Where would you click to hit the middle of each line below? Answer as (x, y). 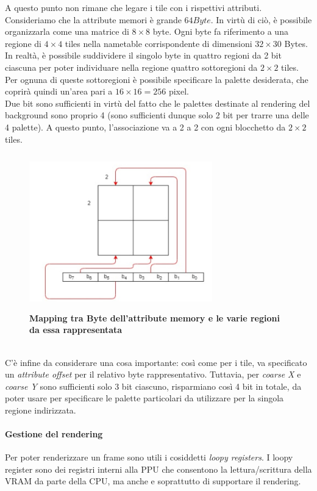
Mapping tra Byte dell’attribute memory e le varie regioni (155, 317)
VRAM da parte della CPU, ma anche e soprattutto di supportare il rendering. (153, 481)
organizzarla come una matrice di (67, 31)
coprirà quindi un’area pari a (59, 91)
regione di (23, 43)
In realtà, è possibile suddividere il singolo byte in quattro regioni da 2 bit (143, 55)
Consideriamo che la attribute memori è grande (93, 19)
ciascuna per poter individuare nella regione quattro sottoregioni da (131, 67)
